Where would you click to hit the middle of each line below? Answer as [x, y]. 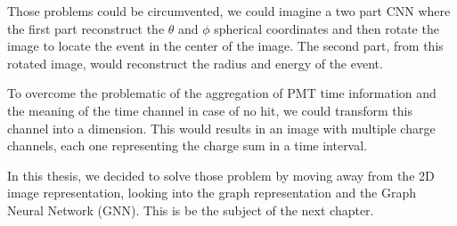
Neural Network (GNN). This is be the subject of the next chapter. [191, 210]
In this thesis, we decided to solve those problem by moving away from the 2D [221, 175]
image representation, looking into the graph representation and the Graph [212, 193]
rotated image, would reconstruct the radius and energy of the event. [195, 63]
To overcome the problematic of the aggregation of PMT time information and [222, 93]
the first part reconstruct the [86, 28]
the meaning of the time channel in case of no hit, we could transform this [210, 110]
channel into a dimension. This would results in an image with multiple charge [221, 128]
